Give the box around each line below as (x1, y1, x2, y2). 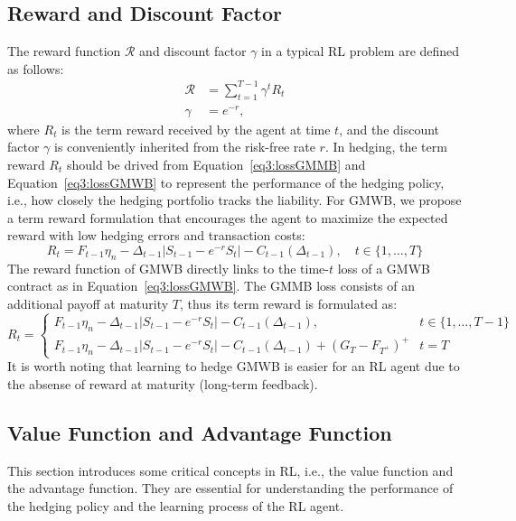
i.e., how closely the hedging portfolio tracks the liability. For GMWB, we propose (7, 191, 462, 209)
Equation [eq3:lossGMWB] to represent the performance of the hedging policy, (7, 172, 445, 191)
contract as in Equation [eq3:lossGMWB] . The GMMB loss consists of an (7, 276, 415, 295)
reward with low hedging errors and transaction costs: (7, 226, 305, 245)
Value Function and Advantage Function (7, 418, 392, 446)
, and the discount (339, 119, 440, 138)
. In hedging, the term (324, 137, 447, 156)
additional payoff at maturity (7, 293, 169, 312)
